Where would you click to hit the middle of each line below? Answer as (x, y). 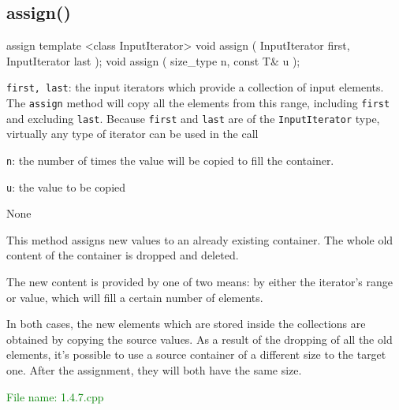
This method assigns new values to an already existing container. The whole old (200, 239)
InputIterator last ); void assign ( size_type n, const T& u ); (153, 60)
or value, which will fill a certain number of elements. (135, 297)
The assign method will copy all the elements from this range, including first (198, 103)
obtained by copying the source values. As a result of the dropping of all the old (199, 339)
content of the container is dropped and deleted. (123, 255)
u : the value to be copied (66, 186)
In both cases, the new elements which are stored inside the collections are (186, 324)
